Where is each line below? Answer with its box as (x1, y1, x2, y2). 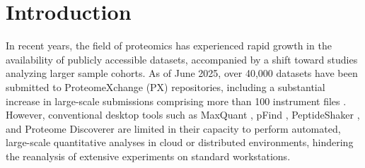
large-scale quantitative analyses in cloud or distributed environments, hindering (6, 135, 354, 150)
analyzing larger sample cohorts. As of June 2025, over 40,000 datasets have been (6, 66, 358, 80)
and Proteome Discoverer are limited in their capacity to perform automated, (6, 121, 341, 136)
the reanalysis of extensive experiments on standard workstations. (6, 148, 291, 163)
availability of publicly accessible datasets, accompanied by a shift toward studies (6, 52, 358, 66)
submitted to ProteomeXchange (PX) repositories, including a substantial (6, 79, 325, 94)
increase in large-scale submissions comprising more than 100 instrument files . (6, 93, 347, 108)
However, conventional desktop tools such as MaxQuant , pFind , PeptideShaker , (6, 107, 360, 122)
